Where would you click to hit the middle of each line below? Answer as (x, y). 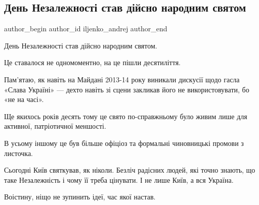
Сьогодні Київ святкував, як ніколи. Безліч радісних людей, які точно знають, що (130, 170)
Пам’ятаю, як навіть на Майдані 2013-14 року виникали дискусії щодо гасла (122, 79)
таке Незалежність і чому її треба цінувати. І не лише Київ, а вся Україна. (119, 180)
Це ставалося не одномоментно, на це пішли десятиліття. (92, 62)
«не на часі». (24, 99)
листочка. (19, 153)
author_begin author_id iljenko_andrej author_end (86, 29)
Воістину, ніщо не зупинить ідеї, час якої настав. (80, 197)
